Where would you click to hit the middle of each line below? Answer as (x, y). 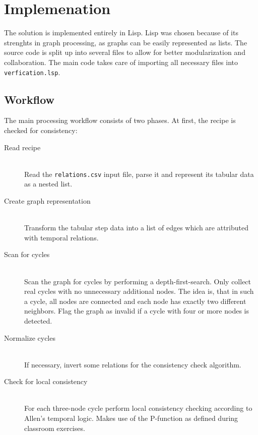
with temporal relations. (61, 237)
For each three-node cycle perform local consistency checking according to (138, 408)
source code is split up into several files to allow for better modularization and (125, 52)
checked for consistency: (41, 130)
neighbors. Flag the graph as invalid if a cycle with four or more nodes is (137, 311)
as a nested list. (48, 184)
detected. (38, 320)
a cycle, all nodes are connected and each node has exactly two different (135, 301)
